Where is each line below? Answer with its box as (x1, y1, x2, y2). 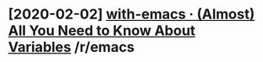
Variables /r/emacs (8, 39, 135, 56)
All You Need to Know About (8, 22, 196, 40)
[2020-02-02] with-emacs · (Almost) (8, 5, 255, 23)
